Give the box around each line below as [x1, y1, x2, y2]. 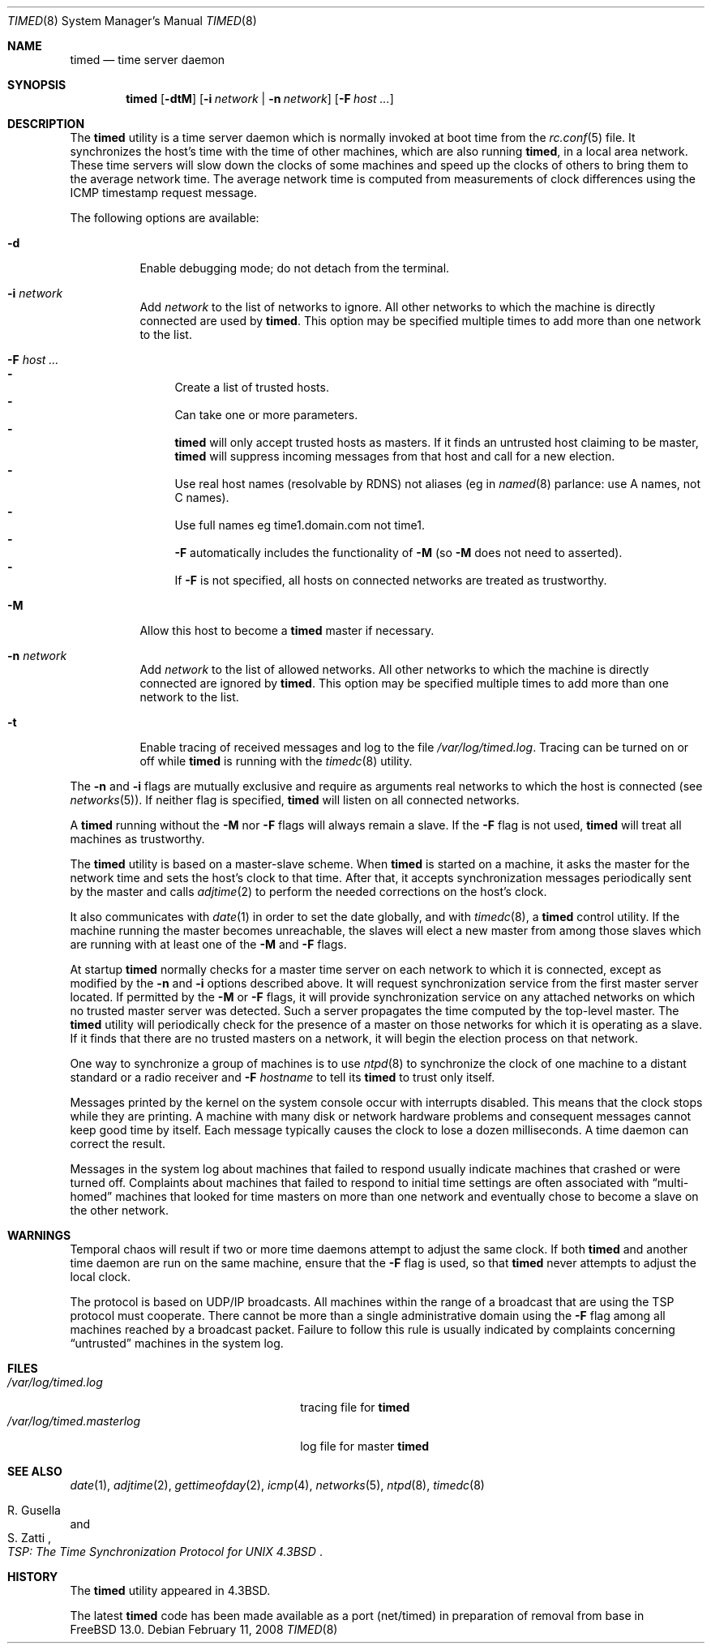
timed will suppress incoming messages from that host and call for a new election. [174, 449, 615, 463]
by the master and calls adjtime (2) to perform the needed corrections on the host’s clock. [70, 885, 547, 898]
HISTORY [7, 1570, 58, 1584]
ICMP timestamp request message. [70, 186, 257, 199]
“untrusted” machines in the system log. [70, 1336, 284, 1350]
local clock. [70, 1270, 131, 1284]
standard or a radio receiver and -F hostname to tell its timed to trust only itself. [70, 1070, 495, 1084]
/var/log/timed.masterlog [7, 1414, 141, 1428]
